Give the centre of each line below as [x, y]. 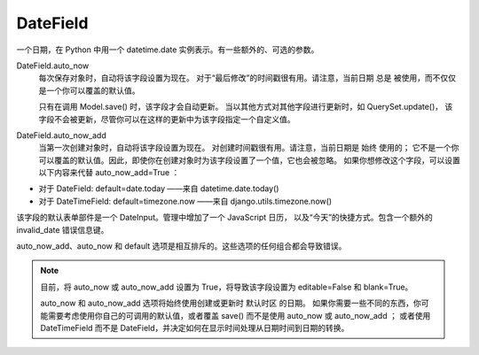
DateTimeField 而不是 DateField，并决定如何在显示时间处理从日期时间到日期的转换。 [195, 328]
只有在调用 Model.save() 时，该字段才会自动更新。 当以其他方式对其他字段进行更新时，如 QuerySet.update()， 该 [246, 107]
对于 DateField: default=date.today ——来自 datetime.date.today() [159, 189]
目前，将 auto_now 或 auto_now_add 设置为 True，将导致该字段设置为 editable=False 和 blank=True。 [227, 287]
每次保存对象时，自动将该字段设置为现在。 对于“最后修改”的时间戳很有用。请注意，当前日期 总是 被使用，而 [236, 78]
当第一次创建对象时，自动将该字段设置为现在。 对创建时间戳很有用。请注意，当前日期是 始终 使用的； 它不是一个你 [249, 148]
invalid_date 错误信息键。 [63, 229]
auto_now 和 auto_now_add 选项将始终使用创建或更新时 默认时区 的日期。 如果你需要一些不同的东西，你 [231, 303]
